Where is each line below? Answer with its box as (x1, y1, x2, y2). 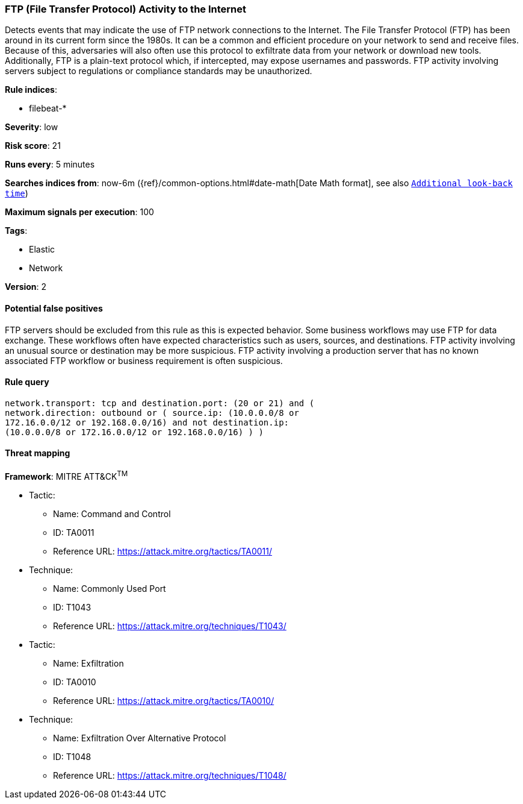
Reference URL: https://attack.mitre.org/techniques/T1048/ (53, 770, 286, 780)
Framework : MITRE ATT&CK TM (5, 470, 128, 482)
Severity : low (5, 122, 58, 133)
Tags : (5, 225, 28, 236)
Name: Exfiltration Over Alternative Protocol (53, 732, 226, 743)
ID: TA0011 (53, 527, 94, 538)
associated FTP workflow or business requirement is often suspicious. (5, 355, 283, 366)
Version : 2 (5, 281, 47, 292)
